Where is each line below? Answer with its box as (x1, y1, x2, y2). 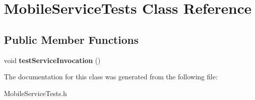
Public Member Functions (4, 32, 139, 47)
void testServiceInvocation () (4, 55, 101, 65)
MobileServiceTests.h (4, 88, 67, 98)
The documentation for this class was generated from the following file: (4, 71, 218, 82)
